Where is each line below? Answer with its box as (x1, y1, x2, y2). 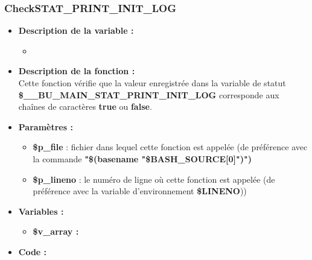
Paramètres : (18, 120, 73, 133)
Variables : (18, 205, 64, 217)
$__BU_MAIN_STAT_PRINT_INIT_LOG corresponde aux (18, 88, 279, 101)
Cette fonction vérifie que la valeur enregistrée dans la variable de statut (18, 77, 286, 89)
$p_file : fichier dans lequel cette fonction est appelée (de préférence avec (33, 141, 308, 153)
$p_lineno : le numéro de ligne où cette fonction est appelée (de (33, 173, 275, 185)
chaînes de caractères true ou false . (18, 100, 152, 113)
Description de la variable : (18, 24, 134, 37)
